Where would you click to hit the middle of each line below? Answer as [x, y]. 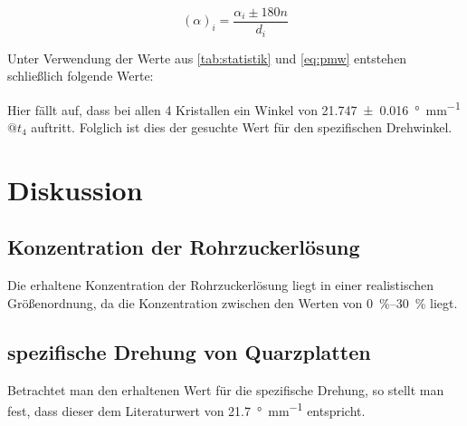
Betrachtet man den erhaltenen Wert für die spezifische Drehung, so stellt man [226, 389]
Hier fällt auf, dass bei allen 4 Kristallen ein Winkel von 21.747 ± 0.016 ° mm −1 [234, 108]
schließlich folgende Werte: [81, 76]
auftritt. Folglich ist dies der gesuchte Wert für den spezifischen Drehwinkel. [242, 126]
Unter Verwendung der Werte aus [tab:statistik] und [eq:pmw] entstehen [207, 58]
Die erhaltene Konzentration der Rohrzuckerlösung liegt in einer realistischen [221, 285]
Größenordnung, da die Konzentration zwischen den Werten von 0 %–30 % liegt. [233, 302]
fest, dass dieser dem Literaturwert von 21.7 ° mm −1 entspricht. [186, 409]
